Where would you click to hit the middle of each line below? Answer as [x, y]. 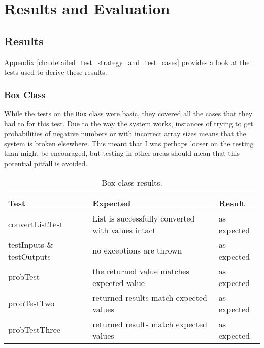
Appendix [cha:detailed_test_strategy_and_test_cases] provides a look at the [127, 62]
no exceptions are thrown [137, 250]
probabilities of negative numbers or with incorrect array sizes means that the [125, 133]
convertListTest [36, 224]
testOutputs [29, 256]
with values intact [124, 230]
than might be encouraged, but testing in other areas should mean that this [122, 153]
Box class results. [132, 182]
